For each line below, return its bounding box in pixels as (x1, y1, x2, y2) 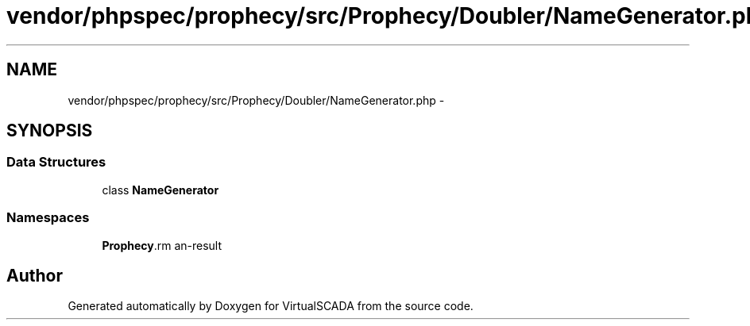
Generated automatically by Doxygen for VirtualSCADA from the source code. (68, 299, 474, 313)
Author (6, 265, 63, 286)
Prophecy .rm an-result (102, 238, 222, 252)
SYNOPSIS (6, 121, 93, 141)
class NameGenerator (102, 182, 219, 197)
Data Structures (6, 154, 106, 171)
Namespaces (6, 209, 90, 226)
